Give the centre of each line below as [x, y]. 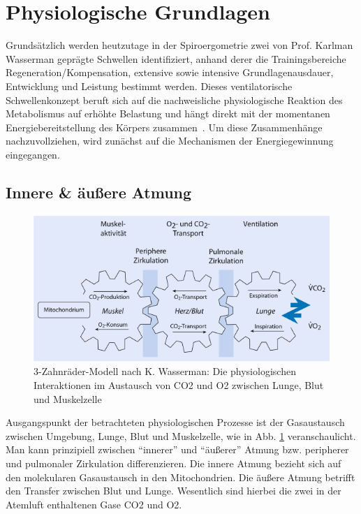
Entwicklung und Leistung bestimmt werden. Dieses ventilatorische [149, 86]
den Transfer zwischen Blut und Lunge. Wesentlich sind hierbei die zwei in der [174, 491]
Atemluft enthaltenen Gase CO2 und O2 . [94, 504]
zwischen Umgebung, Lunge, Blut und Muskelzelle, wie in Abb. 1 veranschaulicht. [181, 435]
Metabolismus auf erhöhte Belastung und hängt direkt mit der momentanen [168, 113]
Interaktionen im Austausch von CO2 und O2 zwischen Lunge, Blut [179, 385]
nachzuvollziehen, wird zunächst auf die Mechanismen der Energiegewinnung [170, 141]
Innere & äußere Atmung [99, 192]
